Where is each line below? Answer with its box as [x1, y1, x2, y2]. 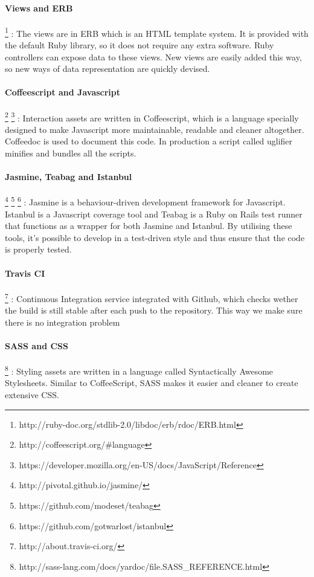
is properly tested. [5, 243, 72, 256]
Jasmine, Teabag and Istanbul [5, 170, 132, 183]
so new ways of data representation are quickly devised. [5, 62, 210, 75]
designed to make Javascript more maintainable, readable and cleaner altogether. [5, 123, 304, 135]
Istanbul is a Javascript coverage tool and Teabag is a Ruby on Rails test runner [5, 207, 303, 220]
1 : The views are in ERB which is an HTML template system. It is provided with [5, 25, 309, 39]
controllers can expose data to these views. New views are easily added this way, [5, 50, 302, 63]
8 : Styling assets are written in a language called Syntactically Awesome [5, 363, 274, 377]
